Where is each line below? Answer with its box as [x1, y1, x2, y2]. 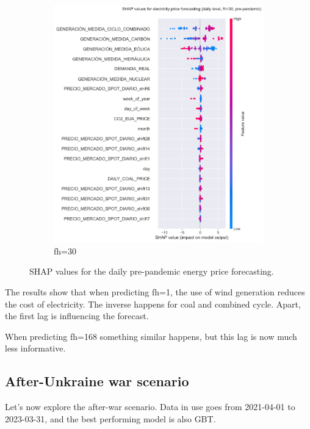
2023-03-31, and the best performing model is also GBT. [5, 412, 216, 425]
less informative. [5, 342, 66, 355]
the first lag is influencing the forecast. [5, 309, 149, 322]
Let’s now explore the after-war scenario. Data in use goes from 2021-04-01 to [5, 400, 295, 413]
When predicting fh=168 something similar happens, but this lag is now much [5, 330, 297, 342]
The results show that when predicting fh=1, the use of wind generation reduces [5, 286, 305, 298]
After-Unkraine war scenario [5, 372, 189, 391]
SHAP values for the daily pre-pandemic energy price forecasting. [29, 265, 274, 278]
